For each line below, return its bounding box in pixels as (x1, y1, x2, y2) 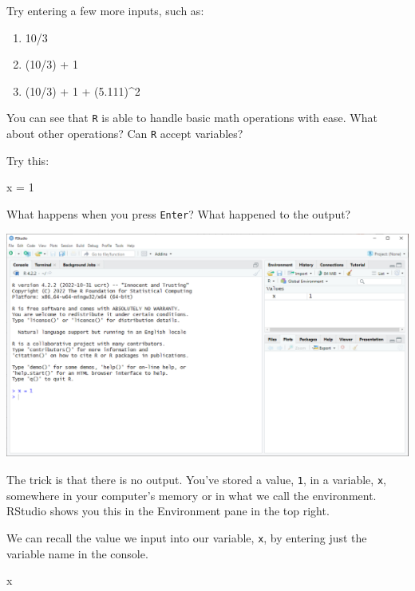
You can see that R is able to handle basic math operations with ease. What (6, 109, 377, 126)
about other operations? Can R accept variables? (6, 125, 243, 142)
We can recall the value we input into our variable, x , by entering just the (6, 530, 367, 546)
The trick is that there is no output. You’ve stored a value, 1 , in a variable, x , (6, 471, 386, 488)
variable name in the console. (6, 545, 148, 561)
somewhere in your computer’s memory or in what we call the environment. (6, 487, 377, 503)
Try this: (6, 152, 49, 168)
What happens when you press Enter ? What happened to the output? (6, 205, 351, 222)
